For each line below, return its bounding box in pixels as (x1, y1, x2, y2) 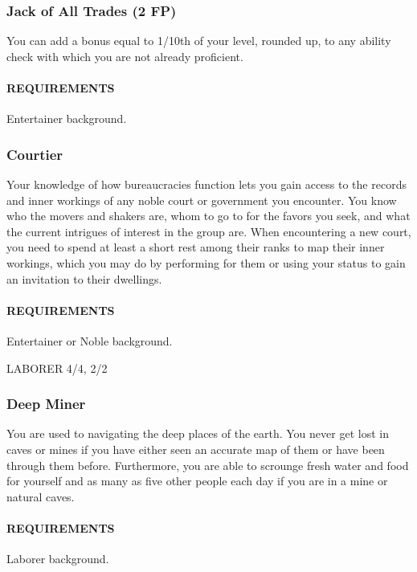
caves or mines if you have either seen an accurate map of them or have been (6, 440, 385, 457)
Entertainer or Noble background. (6, 332, 173, 349)
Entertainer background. (6, 110, 127, 127)
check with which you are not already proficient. (6, 47, 243, 64)
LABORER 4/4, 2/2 (6, 359, 108, 376)
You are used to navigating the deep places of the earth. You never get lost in (6, 425, 389, 442)
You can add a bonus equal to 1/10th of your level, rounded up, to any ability (6, 32, 391, 49)
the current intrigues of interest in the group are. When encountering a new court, (6, 223, 411, 239)
